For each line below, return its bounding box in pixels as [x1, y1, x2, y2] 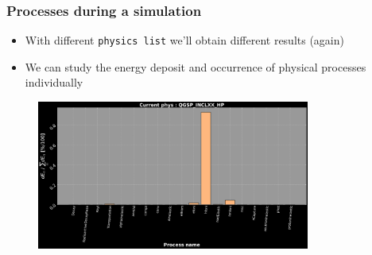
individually [25, 74, 83, 91]
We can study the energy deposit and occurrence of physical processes [25, 58, 366, 75]
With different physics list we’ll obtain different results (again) [25, 32, 344, 48]
